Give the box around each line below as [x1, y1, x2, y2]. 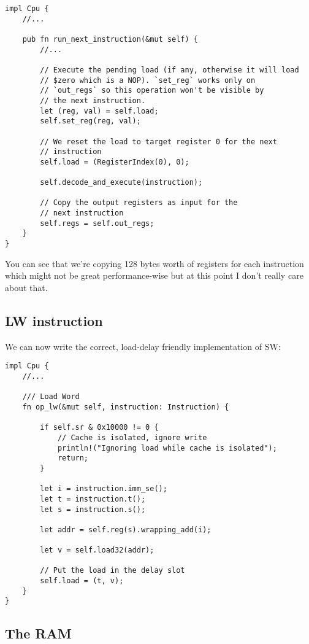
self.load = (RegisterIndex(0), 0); [40, 157, 189, 166]
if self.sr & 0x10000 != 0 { [40, 423, 159, 432]
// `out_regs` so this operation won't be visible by [40, 86, 264, 95]
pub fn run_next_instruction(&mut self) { [22, 34, 198, 44]
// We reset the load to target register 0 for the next [40, 137, 277, 146]
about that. [5, 281, 48, 293]
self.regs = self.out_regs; [40, 219, 154, 228]
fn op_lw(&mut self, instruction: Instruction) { [22, 402, 229, 411]
